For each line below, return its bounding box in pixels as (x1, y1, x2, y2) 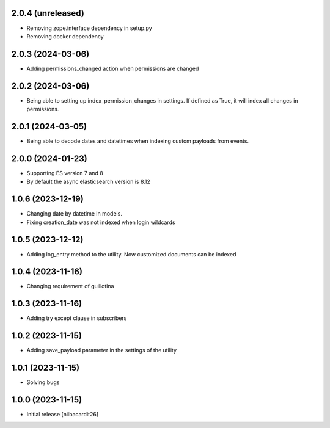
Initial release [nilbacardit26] (26, 411, 99, 418)
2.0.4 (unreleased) (11, 8, 85, 18)
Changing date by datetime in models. (26, 210, 122, 217)
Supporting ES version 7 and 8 (26, 169, 103, 176)
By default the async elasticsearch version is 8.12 (26, 178, 151, 186)
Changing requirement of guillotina (26, 283, 114, 290)
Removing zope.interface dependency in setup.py (26, 24, 152, 32)
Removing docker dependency (26, 32, 104, 40)
